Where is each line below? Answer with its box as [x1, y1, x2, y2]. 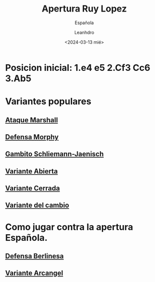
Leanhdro [74, 29, 94, 35]
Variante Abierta [5, 167, 58, 175]
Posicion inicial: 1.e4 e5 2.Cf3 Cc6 [5, 62, 150, 73]
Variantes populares [5, 96, 92, 107]
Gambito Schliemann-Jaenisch [5, 150, 104, 158]
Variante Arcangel [5, 269, 64, 277]
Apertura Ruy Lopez [42, 3, 127, 15]
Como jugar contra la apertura [5, 221, 133, 233]
